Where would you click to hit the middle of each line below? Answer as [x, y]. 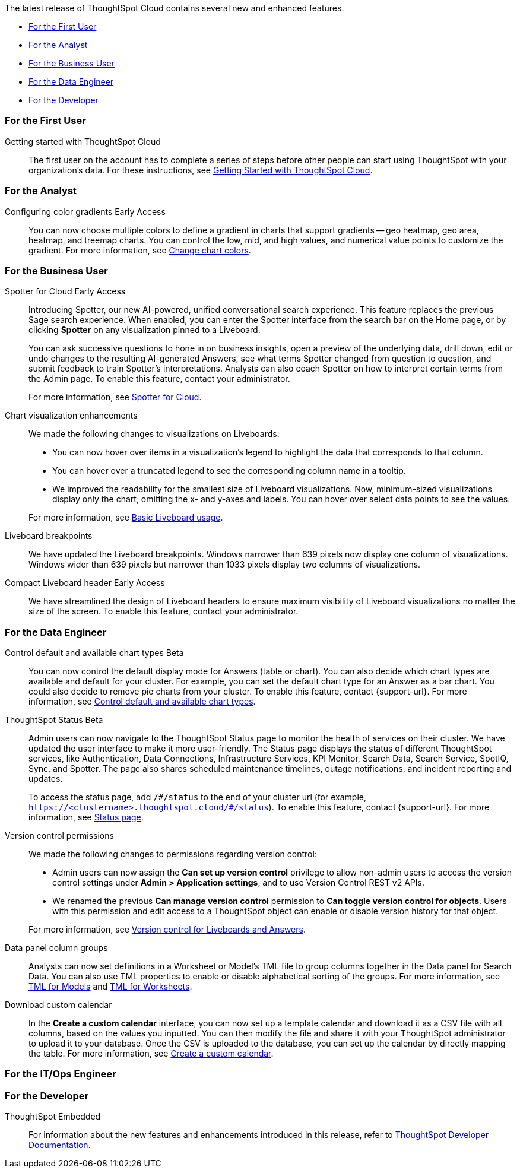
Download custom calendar [58, 1005]
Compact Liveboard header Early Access [85, 583]
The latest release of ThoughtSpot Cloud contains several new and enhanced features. [175, 8]
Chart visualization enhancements [71, 416]
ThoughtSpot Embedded [53, 1117]
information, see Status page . [86, 817]
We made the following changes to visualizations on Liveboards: [154, 434]
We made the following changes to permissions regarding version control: [173, 854]
